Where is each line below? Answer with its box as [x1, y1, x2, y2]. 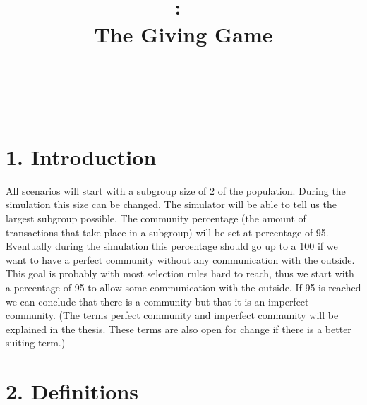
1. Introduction [6, 142, 157, 171]
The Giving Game [94, 20, 273, 49]
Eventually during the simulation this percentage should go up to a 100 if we [6, 238, 338, 253]
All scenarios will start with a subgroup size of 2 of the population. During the [6, 183, 346, 198]
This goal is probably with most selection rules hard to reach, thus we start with [6, 266, 354, 281]
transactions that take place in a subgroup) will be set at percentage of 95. [6, 224, 329, 239]
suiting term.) [6, 335, 66, 350]
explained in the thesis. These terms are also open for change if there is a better [6, 321, 351, 336]
